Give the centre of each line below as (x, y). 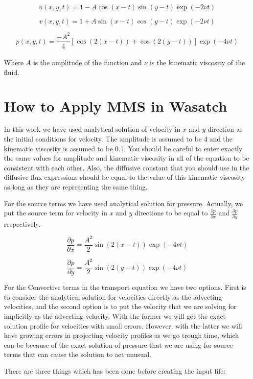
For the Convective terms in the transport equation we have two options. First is (125, 287)
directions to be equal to (171, 213)
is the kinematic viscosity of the (197, 62)
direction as (225, 129)
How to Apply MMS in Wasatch (116, 106)
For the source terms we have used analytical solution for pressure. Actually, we (124, 203)
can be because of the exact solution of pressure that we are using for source (118, 344)
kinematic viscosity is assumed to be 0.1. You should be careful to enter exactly (123, 148)
